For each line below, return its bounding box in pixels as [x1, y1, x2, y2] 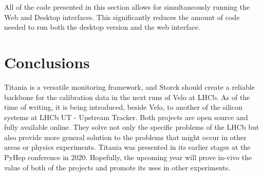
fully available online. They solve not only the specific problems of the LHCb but [4, 122, 259, 132]
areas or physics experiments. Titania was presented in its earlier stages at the [4, 142, 251, 152]
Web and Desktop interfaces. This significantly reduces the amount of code [4, 11, 240, 22]
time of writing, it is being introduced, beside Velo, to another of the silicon [4, 102, 242, 112]
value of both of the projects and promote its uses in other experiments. [4, 162, 231, 172]
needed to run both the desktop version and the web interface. [4, 22, 200, 32]
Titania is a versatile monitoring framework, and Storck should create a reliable [4, 81, 255, 92]
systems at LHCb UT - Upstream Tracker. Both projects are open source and [4, 111, 248, 122]
